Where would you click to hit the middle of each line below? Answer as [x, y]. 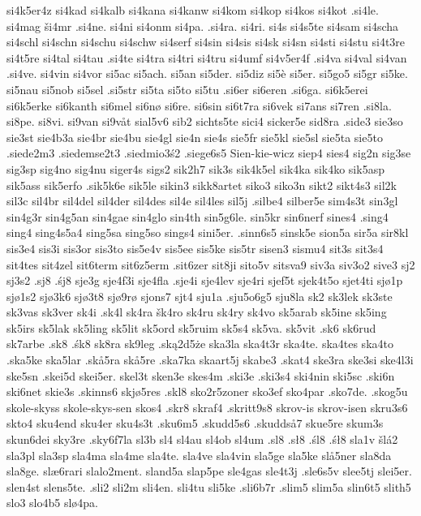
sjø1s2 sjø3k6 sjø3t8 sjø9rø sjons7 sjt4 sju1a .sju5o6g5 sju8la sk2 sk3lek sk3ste [200, 296]
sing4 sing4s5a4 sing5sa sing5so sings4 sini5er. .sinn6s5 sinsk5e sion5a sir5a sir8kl [208, 232]
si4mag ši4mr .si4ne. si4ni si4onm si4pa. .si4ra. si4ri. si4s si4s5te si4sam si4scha [203, 26]
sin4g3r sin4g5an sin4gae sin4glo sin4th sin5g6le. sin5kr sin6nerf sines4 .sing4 [198, 216]
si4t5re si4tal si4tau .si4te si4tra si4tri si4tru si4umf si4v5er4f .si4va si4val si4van [207, 57]
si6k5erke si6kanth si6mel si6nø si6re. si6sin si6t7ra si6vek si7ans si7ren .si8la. [199, 105]
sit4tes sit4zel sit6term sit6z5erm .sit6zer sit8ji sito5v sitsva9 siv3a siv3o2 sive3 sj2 [211, 264]
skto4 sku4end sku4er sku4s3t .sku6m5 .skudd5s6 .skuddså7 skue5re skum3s [195, 423]
